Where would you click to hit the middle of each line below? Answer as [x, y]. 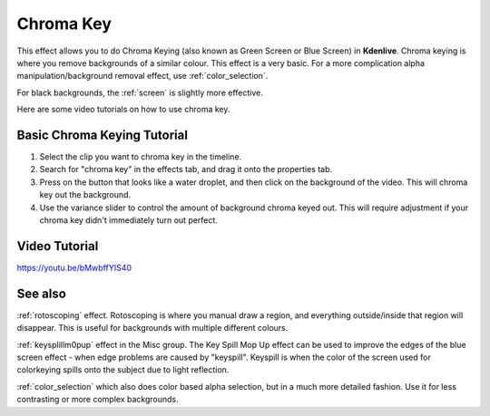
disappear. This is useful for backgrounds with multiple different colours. [152, 328]
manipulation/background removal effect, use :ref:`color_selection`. [142, 76]
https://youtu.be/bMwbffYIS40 [74, 267]
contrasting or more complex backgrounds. [98, 400]
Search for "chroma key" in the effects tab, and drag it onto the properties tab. [186, 169]
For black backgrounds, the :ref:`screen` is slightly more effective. [140, 92]
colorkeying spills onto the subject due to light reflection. [123, 370]
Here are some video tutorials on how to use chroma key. [123, 110]
